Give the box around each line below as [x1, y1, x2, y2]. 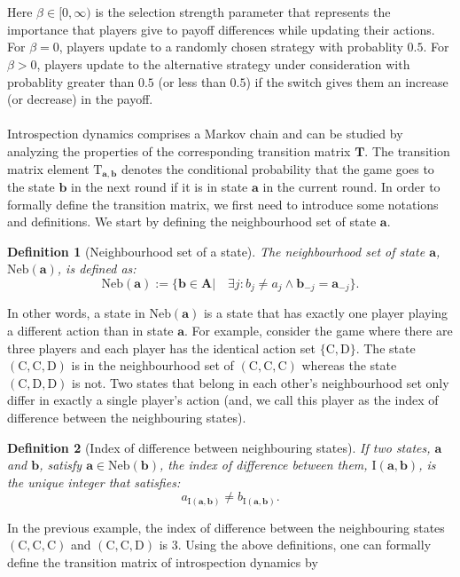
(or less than [158, 72, 226, 91]
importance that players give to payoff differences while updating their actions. [7, 20, 435, 38]
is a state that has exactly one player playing [203, 304, 448, 322]
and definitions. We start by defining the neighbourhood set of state [7, 212, 377, 231]
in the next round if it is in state [71, 177, 248, 195]
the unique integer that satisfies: [7, 472, 181, 491]
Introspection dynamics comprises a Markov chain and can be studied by [7, 124, 403, 143]
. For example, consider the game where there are [184, 321, 453, 339]
